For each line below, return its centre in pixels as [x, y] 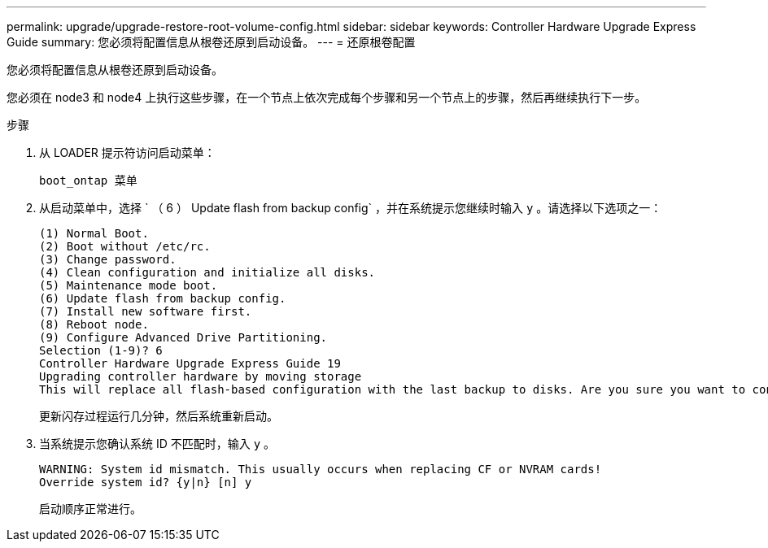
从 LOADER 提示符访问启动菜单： [127, 152]
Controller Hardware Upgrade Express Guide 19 [190, 363]
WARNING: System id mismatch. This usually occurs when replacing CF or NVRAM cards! [321, 469]
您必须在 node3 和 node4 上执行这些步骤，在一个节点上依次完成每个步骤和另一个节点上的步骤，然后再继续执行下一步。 [327, 97]
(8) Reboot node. [94, 324]
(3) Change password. [108, 259]
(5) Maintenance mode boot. [129, 285]
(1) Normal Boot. [94, 233]
